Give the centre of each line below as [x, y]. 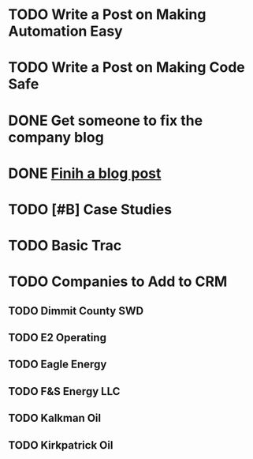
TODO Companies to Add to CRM [118, 282]
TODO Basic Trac [65, 246]
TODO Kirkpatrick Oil [61, 445]
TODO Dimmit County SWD [76, 311]
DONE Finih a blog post [85, 173]
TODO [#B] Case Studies [90, 209]
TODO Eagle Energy [58, 365]
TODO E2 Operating [57, 338]
